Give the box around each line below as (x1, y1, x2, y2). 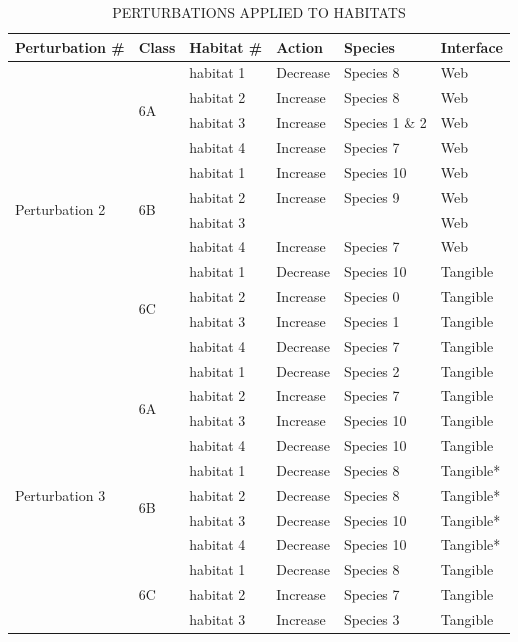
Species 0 (343, 286, 400, 307)
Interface (440, 36, 503, 57)
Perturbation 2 (15, 199, 106, 220)
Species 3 (343, 609, 400, 629)
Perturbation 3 (15, 484, 106, 505)
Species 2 (343, 360, 400, 381)
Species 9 (343, 186, 400, 207)
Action (276, 36, 323, 57)
